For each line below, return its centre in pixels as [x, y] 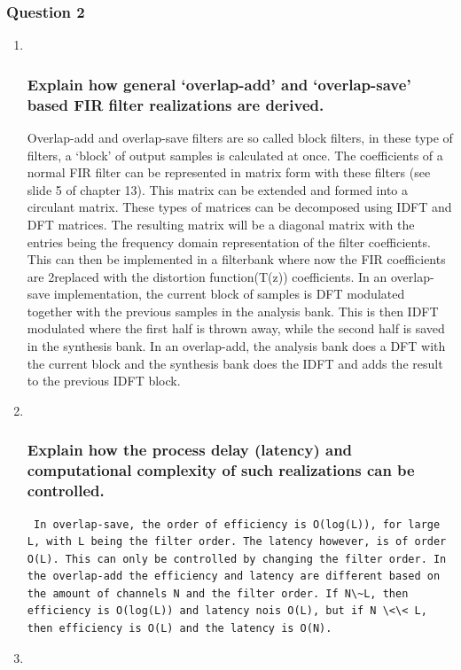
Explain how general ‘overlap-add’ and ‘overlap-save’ [219, 84]
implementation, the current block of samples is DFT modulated [229, 294]
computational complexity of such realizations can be [221, 470]
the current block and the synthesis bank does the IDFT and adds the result [235, 363]
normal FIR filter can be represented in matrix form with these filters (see [229, 172]
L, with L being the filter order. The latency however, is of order [237, 542]
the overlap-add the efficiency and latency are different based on [234, 577]
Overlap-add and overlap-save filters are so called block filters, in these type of [240, 137]
